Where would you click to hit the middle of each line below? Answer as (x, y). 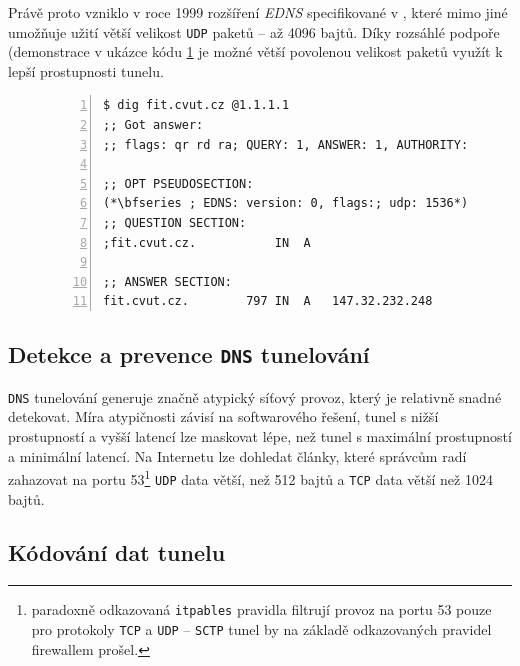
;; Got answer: (153, 125)
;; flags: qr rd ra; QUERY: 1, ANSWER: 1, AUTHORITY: (286, 144)
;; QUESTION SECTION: (175, 223)
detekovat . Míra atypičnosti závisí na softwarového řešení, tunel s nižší (223, 416)
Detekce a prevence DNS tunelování (189, 354)
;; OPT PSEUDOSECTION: (178, 183)
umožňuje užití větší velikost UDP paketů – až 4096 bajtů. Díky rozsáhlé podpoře (254, 31)
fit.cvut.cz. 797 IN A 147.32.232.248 (268, 301)
